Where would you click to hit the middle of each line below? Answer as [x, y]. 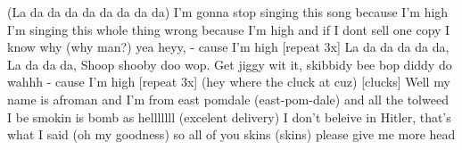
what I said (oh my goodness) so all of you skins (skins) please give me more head [231, 134]
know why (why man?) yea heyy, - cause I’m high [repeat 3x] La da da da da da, [228, 47]
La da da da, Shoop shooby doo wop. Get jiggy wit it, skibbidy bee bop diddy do [230, 64]
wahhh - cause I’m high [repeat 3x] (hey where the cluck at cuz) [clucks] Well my [229, 82]
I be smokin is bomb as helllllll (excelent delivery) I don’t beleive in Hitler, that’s [229, 117]
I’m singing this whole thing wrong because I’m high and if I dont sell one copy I [229, 29]
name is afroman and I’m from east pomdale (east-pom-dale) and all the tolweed [228, 99]
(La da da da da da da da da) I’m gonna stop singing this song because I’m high [228, 12]
